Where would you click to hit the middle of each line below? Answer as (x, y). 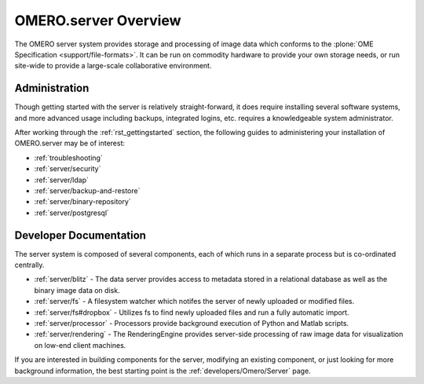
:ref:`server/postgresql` (72, 213)
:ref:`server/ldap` (62, 180)
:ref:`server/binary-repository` (82, 202)
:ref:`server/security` (68, 169)
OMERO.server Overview (98, 20)
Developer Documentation (80, 235)
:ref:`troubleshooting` (69, 158)
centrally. (29, 265)
